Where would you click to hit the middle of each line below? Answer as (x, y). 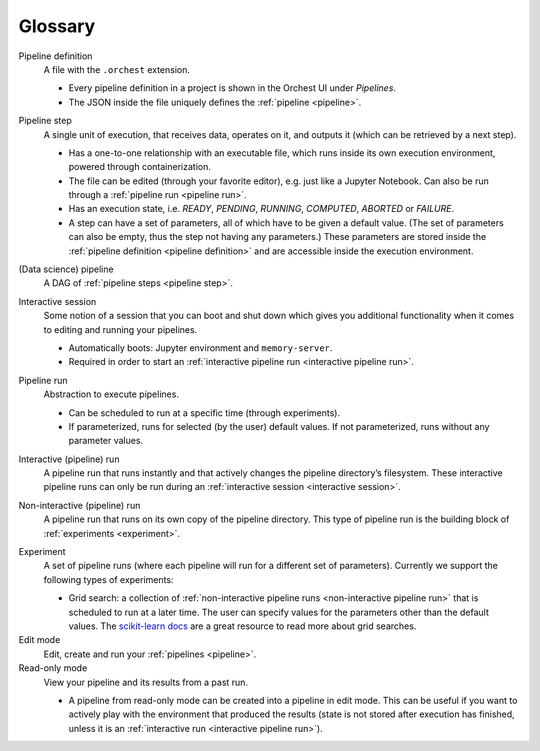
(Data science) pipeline (66, 269)
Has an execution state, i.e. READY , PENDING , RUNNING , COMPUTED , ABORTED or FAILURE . (261, 209)
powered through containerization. (140, 167)
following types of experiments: (108, 579)
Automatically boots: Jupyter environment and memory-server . (200, 347)
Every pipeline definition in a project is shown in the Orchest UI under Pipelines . (232, 88)
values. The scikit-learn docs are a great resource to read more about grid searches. (242, 626)
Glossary (57, 26)
